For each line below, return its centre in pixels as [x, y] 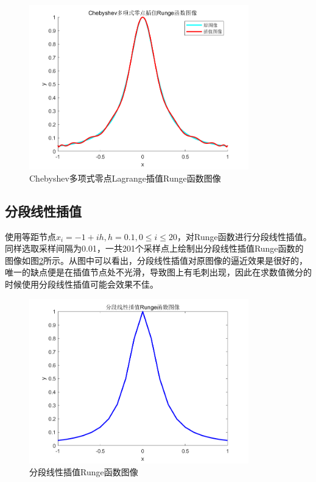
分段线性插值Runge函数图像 [84, 472]
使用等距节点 [30, 236]
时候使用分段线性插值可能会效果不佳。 [82, 284]
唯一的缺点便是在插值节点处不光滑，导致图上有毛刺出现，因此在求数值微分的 [158, 272]
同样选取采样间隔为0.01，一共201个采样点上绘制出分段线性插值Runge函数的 [154, 248]
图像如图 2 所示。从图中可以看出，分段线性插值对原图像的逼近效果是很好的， [156, 260]
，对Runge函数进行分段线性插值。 [244, 236]
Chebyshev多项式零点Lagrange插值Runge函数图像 [125, 178]
